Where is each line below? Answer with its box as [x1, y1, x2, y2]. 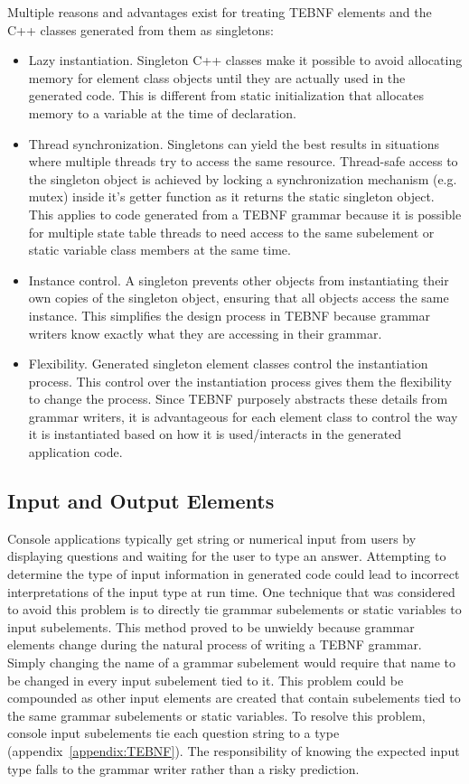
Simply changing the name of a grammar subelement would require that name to [7, 653, 456, 672]
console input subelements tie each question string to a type [7, 723, 340, 742]
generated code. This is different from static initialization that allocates [28, 86, 424, 105]
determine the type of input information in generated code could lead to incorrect [7, 565, 460, 583]
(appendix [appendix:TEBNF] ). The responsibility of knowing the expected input [7, 741, 460, 760]
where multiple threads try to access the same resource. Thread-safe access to [28, 152, 458, 171]
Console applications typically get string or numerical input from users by [7, 528, 417, 547]
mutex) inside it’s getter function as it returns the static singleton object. [28, 187, 435, 206]
